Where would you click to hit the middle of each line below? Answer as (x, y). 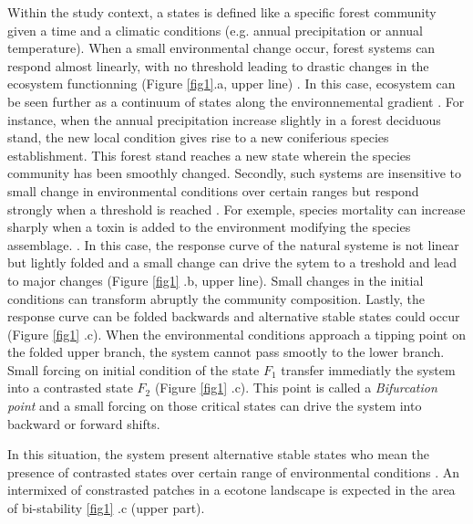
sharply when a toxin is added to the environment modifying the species (209, 227)
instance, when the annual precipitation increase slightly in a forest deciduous (224, 119)
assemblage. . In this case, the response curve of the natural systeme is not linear (233, 244)
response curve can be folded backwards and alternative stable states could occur (234, 316)
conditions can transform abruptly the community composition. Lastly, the (216, 298)
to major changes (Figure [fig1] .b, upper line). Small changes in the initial (216, 280)
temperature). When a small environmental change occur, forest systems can (221, 48)
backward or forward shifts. (84, 423)
